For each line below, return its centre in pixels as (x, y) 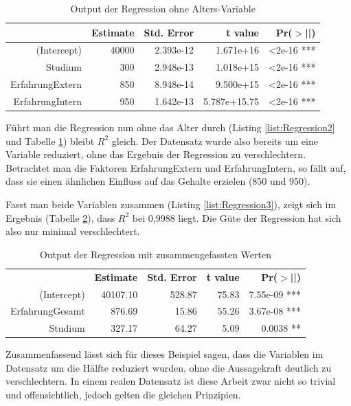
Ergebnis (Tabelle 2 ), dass (60, 217)
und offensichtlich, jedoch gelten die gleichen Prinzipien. (123, 395)
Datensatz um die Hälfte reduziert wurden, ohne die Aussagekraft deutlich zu (169, 367)
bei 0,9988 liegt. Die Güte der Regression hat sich (237, 217)
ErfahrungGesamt (48, 311)
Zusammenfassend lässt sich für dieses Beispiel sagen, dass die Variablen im (165, 354)
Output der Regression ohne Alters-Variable (163, 8)
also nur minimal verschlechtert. (73, 231)
